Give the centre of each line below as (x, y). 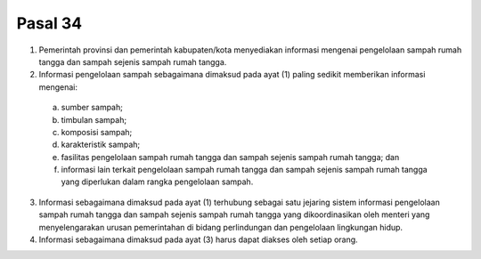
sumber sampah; (92, 108)
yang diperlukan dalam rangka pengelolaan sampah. (157, 182)
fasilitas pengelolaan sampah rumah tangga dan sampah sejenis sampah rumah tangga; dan (230, 157)
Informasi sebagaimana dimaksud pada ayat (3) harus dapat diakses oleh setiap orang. (198, 239)
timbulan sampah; (94, 119)
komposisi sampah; (97, 132)
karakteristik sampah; (101, 145)
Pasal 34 (49, 23)
